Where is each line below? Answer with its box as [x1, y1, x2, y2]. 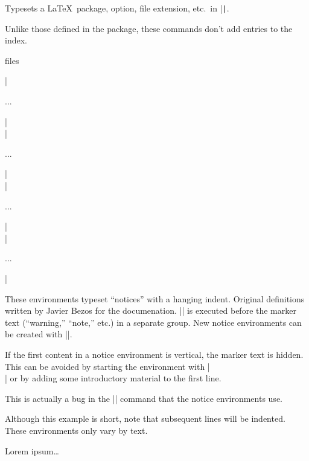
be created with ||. [5, 328, 72, 340]
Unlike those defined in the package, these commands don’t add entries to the [5, 22, 293, 34]
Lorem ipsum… [5, 444, 59, 457]
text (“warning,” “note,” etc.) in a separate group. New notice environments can [5, 316, 302, 328]
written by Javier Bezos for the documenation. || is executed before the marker [5, 304, 296, 317]
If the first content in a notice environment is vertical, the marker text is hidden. [5, 348, 304, 360]
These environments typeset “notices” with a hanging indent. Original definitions [5, 292, 305, 305]
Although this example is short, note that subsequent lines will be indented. [5, 412, 285, 425]
